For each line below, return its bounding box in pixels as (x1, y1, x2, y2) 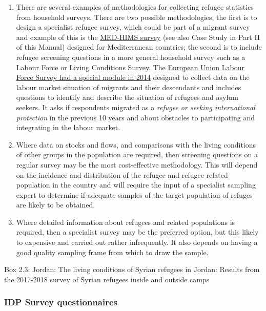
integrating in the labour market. (16, 122, 120, 133)
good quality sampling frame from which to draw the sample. (16, 246, 209, 257)
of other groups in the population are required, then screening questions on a (16, 149, 258, 160)
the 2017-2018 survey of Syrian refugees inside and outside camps (4, 274, 210, 284)
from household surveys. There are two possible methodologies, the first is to (16, 11, 257, 22)
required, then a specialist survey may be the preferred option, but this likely (16, 226, 259, 237)
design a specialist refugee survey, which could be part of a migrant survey (16, 22, 250, 32)
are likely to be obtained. (16, 199, 95, 210)
